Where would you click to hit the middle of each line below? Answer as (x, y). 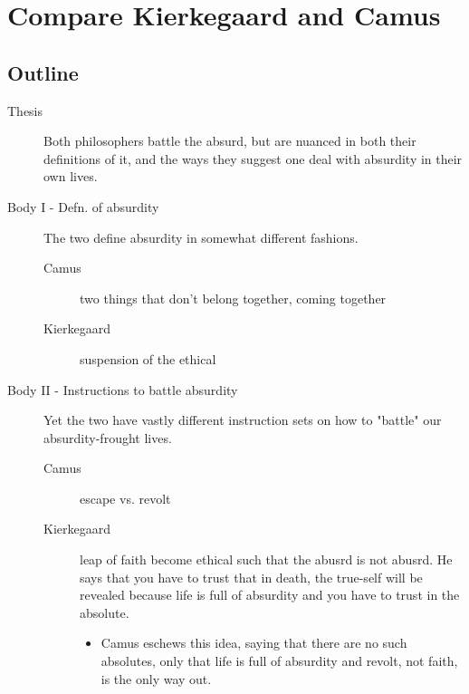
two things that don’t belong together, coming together (233, 298)
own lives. (71, 176)
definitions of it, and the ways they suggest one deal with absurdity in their (253, 158)
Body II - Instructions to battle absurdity (123, 389)
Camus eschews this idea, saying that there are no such (254, 643)
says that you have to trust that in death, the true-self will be (251, 577)
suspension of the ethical (148, 358)
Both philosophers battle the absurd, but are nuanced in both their (230, 141)
